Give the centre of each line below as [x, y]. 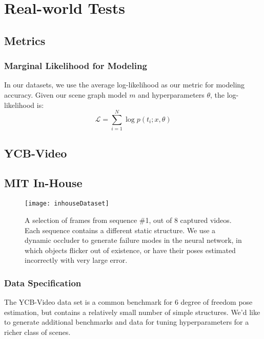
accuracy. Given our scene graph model [66, 94]
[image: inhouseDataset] [67, 204]
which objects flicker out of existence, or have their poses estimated [130, 250]
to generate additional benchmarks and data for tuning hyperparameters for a [127, 322]
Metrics [25, 40]
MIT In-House [43, 183]
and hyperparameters [171, 94]
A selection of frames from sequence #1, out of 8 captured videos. [128, 220]
